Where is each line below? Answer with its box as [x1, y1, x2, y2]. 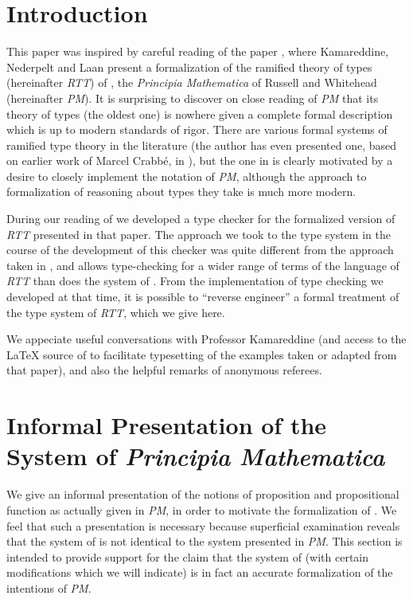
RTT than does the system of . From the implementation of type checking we [6, 272, 384, 289]
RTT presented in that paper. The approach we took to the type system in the [6, 225, 391, 242]
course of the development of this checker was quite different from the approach [6, 241, 394, 258]
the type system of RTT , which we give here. [6, 303, 225, 320]
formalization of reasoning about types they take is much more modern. [6, 183, 357, 200]
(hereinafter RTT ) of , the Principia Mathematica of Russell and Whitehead [6, 74, 377, 91]
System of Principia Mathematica [6, 440, 385, 473]
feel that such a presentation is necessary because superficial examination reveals [6, 517, 400, 534]
